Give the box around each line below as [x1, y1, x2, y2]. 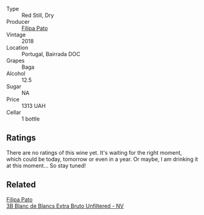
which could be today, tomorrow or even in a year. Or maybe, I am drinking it [6, 155, 199, 163]
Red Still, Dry [21, 12, 54, 19]
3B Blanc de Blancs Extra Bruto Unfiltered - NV [6, 202, 124, 210]
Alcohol [6, 70, 26, 77]
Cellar [6, 109, 21, 116]
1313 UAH [21, 102, 46, 109]
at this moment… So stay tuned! [6, 161, 86, 169]
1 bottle [21, 115, 40, 122]
